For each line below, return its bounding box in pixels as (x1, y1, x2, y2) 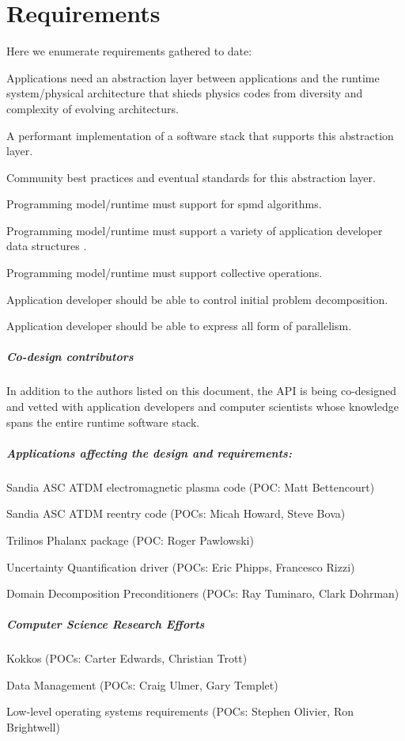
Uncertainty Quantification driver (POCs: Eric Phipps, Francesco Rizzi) (6, 558, 355, 575)
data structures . (6, 237, 87, 254)
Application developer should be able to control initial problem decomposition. (6, 291, 388, 307)
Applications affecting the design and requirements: (6, 444, 292, 461)
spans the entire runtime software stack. (6, 413, 200, 430)
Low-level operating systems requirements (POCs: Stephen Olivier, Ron (6, 703, 354, 720)
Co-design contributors (6, 348, 134, 365)
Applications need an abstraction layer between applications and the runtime (6, 69, 380, 85)
